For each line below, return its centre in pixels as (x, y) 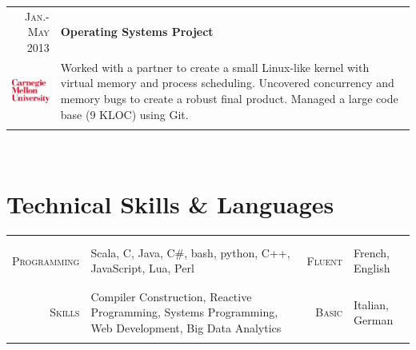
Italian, (372, 304)
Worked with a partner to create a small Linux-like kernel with (215, 67)
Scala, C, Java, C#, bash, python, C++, (190, 252)
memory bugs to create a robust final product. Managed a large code (229, 98)
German (374, 320)
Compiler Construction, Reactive (171, 296)
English (372, 268)
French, (372, 252)
